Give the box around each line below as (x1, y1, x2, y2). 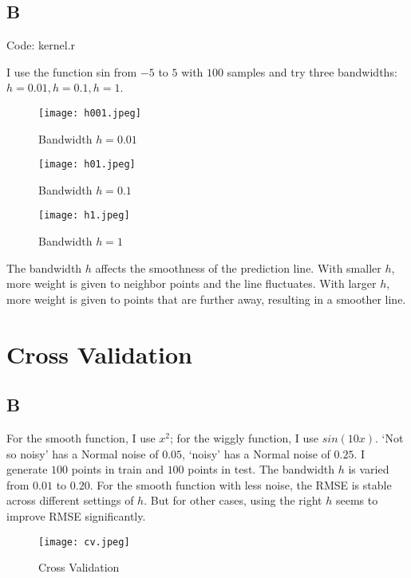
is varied (348, 461, 389, 478)
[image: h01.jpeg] (38, 159, 136, 171)
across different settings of (6, 492, 134, 509)
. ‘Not (375, 430, 404, 446)
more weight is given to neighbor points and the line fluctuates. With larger (6, 275, 377, 292)
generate (6, 461, 48, 478)
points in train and (71, 461, 164, 478)
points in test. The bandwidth (188, 461, 335, 478)
